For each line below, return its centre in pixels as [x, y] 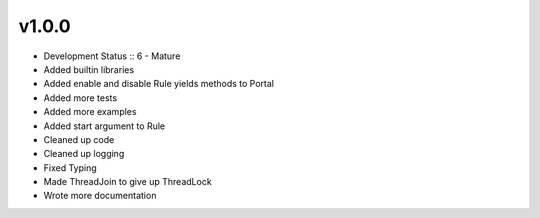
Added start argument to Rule [104, 126]
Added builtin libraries [89, 69]
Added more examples [90, 112]
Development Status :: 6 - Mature [112, 56]
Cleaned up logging [84, 154]
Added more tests [80, 97]
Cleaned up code [79, 139]
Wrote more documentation [100, 196]
